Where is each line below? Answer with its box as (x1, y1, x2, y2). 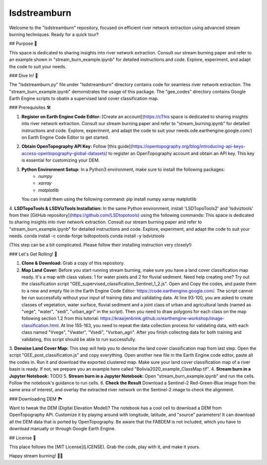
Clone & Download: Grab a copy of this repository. (21, 260, 125, 266)
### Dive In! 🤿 (9, 72, 38, 79)
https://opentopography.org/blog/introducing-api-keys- (132, 143, 246, 149)
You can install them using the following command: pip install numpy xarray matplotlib (21, 196, 197, 202)
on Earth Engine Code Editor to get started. (21, 134, 109, 140)
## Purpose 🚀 (9, 41, 38, 46)
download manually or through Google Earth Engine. (9, 425, 116, 432)
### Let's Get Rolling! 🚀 (9, 251, 58, 257)
